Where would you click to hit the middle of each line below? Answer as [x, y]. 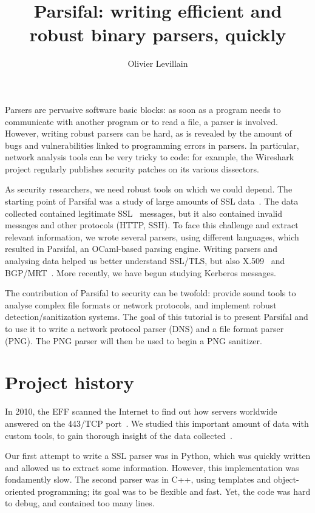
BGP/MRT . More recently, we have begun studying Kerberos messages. [141, 272]
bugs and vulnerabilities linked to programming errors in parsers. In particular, [152, 145]
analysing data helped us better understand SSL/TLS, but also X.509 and [145, 261]
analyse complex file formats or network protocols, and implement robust [141, 304]
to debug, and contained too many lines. [80, 503]
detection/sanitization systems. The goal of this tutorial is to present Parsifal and [157, 317]
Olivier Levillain [158, 63]
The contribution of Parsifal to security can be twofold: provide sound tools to [151, 293]
